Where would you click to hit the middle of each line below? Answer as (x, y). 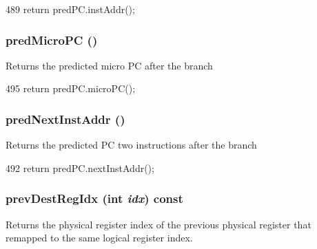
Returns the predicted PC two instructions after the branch (131, 145)
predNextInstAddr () (65, 119)
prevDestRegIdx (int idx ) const (94, 198)
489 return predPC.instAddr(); (70, 9)
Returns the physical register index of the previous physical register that (158, 224)
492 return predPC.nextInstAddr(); (80, 167)
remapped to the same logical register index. (99, 238)
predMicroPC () (52, 40)
